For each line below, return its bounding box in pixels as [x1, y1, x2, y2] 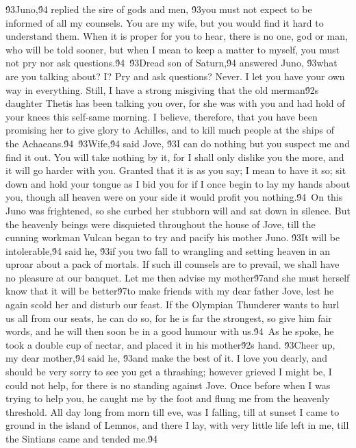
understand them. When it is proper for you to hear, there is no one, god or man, [5, 29, 348, 43]
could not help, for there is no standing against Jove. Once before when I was [5, 377, 331, 392]
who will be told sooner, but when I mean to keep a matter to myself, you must [5, 42, 340, 56]
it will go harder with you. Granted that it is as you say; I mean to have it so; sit [5, 163, 346, 177]
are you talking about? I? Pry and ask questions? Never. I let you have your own [5, 69, 345, 83]
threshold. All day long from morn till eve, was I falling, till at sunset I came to [5, 404, 340, 419]
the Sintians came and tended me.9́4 [5, 432, 158, 445]
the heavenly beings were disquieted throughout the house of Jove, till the [5, 216, 316, 231]
